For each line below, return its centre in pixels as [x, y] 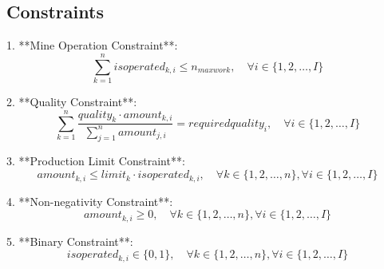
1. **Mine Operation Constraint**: [92, 45]
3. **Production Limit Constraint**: [96, 161]
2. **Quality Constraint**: [72, 101]
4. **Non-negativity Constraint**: [90, 201]
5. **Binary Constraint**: [70, 241]
